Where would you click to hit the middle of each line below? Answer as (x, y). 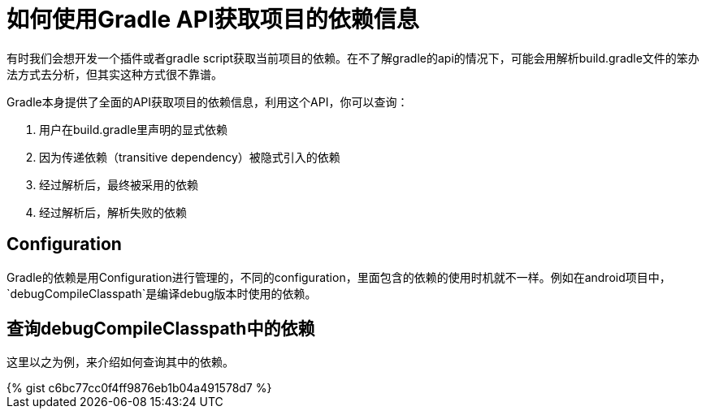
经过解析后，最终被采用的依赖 (119, 184)
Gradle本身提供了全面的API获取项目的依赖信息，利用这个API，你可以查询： (208, 102)
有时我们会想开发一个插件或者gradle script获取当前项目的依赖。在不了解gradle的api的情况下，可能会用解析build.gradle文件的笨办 (353, 58)
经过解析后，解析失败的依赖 (113, 212)
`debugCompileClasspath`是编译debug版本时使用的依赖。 (162, 293)
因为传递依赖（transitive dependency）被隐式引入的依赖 (190, 157)
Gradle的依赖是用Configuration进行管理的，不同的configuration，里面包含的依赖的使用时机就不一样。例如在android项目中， (339, 277)
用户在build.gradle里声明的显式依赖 (134, 129)
